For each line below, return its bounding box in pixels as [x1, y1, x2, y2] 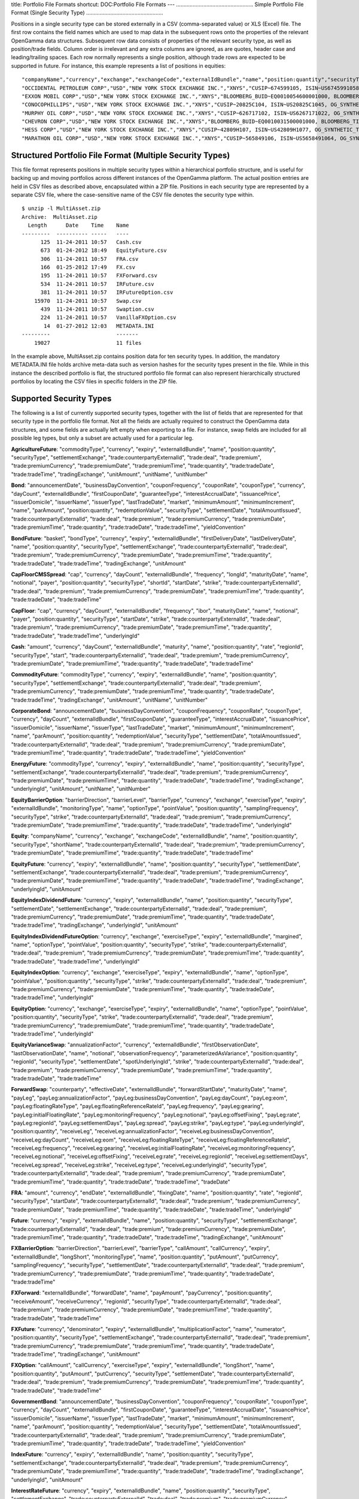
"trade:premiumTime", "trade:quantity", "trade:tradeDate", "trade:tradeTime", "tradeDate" [11, 1178, 230, 1185]
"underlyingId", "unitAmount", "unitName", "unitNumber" [11, 785, 151, 793]
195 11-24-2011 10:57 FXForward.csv [40, 272, 158, 279]
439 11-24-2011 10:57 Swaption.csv [40, 306, 155, 313]
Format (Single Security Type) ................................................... [11, 9, 164, 16]
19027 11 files [34, 339, 142, 346]
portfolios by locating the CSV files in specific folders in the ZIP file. [11, 378, 178, 385]
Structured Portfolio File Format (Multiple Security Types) [11, 150, 230, 160]
